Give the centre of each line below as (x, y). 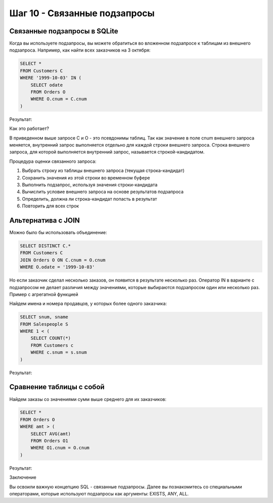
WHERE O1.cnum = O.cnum (60, 448)
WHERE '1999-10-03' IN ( (51, 78)
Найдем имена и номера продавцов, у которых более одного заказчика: (88, 304)
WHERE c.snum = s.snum (59, 352)
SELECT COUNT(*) (51, 338)
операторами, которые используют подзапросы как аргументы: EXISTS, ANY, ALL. (99, 493)
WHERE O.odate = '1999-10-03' (57, 267)
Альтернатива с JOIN (45, 220)
